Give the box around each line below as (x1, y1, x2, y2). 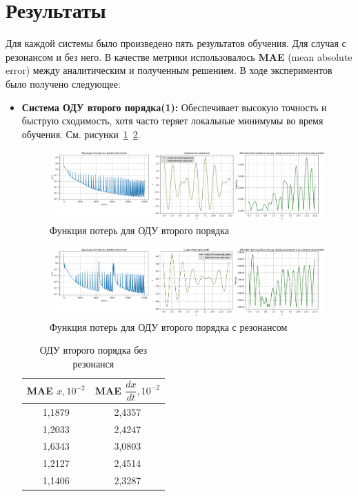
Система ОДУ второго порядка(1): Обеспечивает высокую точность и (21, 99, 327, 114)
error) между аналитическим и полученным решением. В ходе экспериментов (6, 63, 332, 77)
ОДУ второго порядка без (39, 343, 148, 357)
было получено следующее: (6, 76, 121, 90)
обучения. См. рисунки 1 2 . (21, 126, 141, 141)
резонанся (72, 356, 115, 370)
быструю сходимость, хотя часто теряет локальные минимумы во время (21, 113, 324, 128)
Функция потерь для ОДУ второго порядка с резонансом (49, 319, 288, 334)
